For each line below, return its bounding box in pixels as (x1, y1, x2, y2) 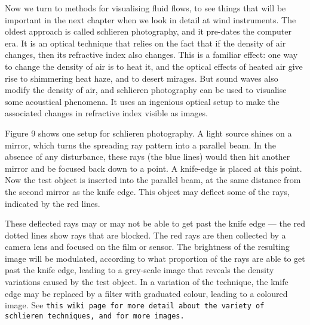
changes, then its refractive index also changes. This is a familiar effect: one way (5, 48, 298, 61)
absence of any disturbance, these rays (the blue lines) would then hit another (5, 150, 290, 163)
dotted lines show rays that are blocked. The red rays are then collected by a (5, 228, 286, 241)
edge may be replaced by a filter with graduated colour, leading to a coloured (5, 287, 288, 299)
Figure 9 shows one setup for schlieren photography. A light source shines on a (5, 126, 292, 139)
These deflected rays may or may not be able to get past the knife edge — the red (5, 217, 306, 230)
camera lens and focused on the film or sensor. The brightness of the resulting (5, 240, 290, 253)
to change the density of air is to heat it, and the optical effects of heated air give (5, 60, 303, 72)
